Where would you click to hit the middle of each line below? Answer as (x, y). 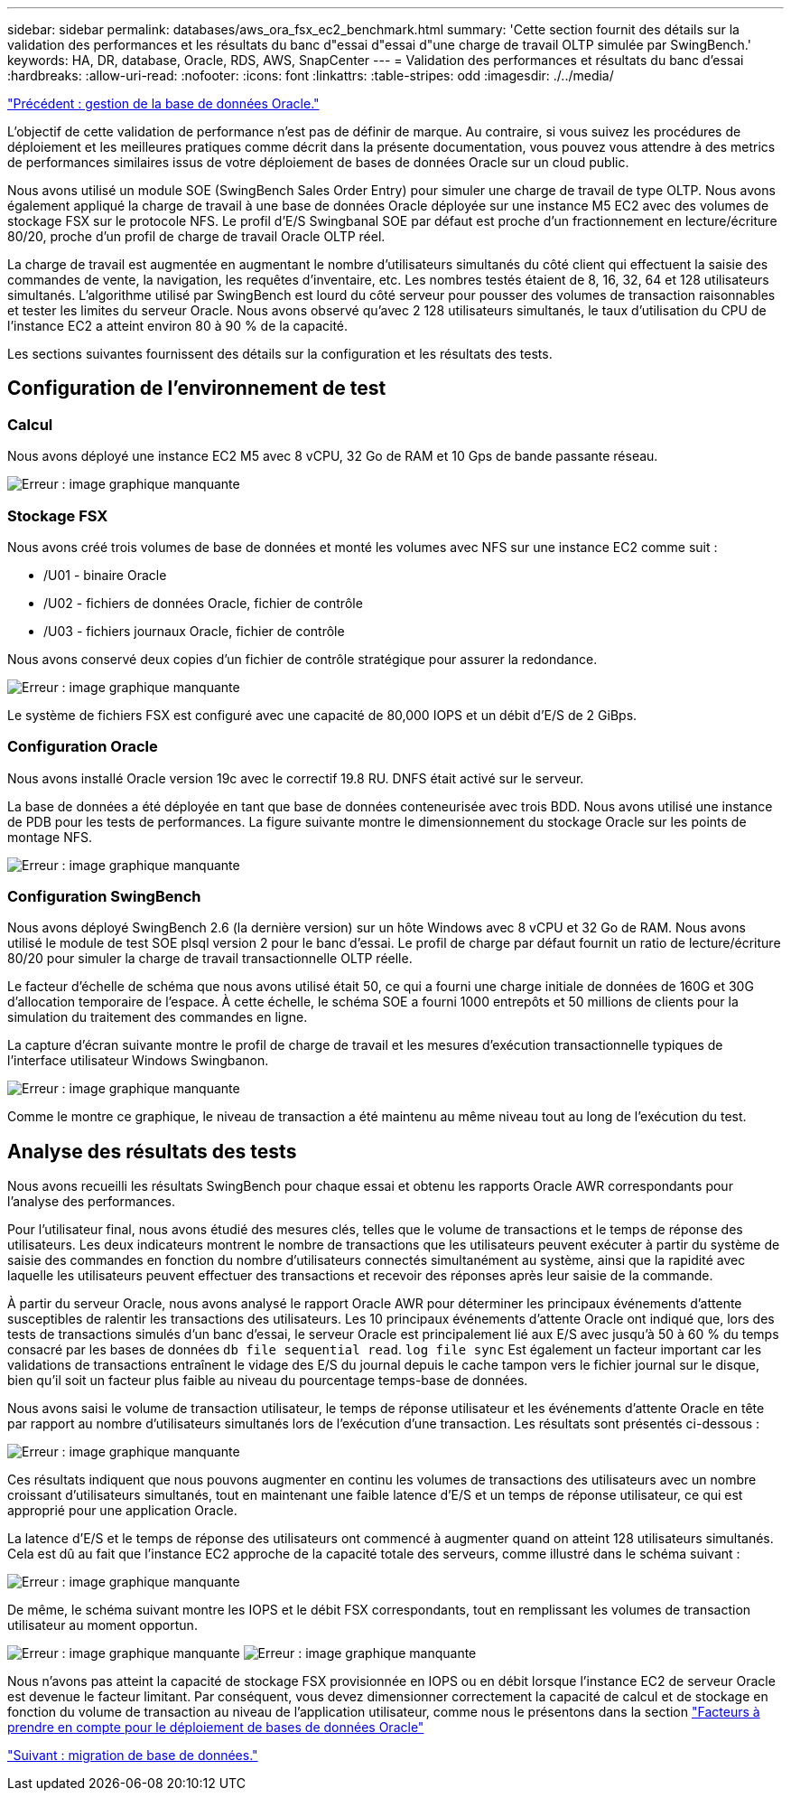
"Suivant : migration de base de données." (133, 1756)
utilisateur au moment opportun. (102, 1625)
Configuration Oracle (83, 747)
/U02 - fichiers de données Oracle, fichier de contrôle (203, 603)
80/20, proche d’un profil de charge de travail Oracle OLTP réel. (196, 236)
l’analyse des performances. (91, 1202)
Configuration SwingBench (104, 897)
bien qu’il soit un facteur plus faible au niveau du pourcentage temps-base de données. (268, 1381)
